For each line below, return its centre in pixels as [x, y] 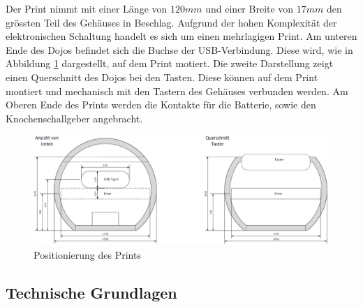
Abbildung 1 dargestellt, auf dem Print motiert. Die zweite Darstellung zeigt [170, 63]
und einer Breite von [250, 8]
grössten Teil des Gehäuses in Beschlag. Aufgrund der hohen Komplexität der [171, 22]
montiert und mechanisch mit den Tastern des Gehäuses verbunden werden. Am [177, 91]
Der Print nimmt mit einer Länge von [87, 8]
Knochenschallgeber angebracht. [74, 118]
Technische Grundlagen [91, 293]
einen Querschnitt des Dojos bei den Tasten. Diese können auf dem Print [162, 77]
